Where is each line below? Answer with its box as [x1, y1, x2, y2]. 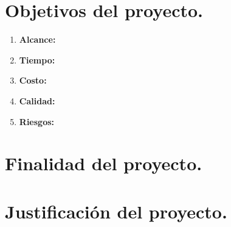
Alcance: [19, 33, 56, 46]
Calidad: [19, 94, 55, 107]
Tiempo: [19, 53, 55, 66]
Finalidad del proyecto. [5, 151, 202, 176]
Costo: [19, 74, 47, 87]
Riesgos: [19, 115, 55, 128]
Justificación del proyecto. [5, 198, 227, 223]
